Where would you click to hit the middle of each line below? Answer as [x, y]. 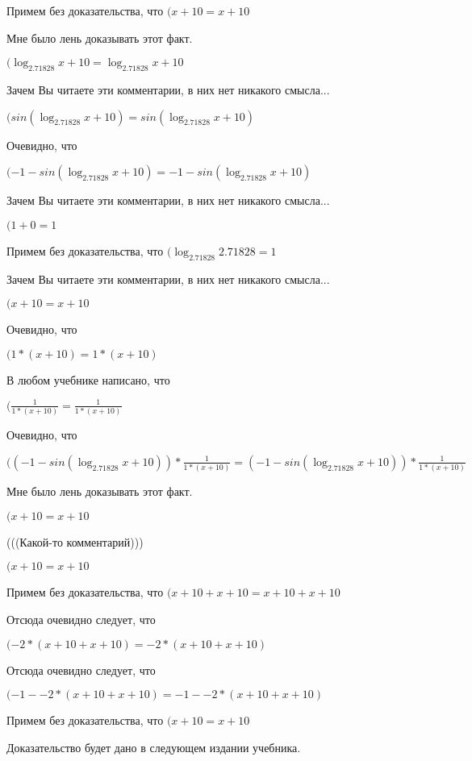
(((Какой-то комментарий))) [75, 541]
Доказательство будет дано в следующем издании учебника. [154, 747]
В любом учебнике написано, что [88, 379]
